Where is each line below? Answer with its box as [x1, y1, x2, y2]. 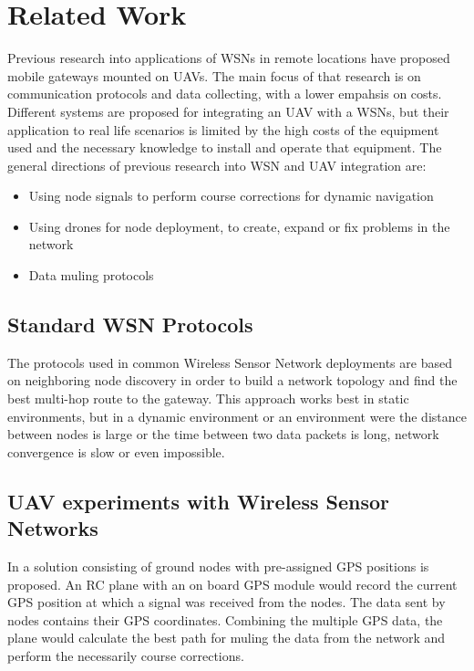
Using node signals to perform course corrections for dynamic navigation [28, 186, 434, 205]
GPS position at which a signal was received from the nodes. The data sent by [7, 592, 446, 612]
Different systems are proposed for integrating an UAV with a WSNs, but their [7, 101, 449, 121]
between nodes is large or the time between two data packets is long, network [7, 425, 439, 444]
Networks [7, 514, 98, 542]
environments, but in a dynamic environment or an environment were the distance [7, 406, 467, 425]
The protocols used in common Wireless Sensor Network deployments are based [7, 352, 452, 372]
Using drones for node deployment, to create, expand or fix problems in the [28, 216, 450, 236]
